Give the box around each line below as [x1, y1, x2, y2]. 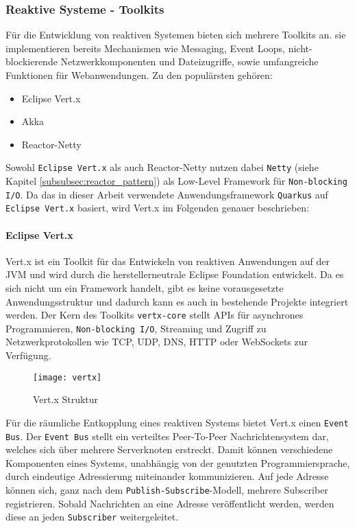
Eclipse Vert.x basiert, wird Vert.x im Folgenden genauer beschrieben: [5, 200, 310, 215]
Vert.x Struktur [33, 392, 99, 406]
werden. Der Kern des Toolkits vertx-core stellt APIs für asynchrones [5, 308, 304, 322]
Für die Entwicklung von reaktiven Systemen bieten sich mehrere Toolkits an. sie [5, 27, 346, 42]
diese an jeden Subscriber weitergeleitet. [5, 509, 179, 524]
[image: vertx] [33, 372, 102, 382]
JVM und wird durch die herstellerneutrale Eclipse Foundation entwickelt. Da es [5, 267, 344, 282]
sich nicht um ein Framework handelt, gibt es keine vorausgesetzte [5, 280, 284, 295]
